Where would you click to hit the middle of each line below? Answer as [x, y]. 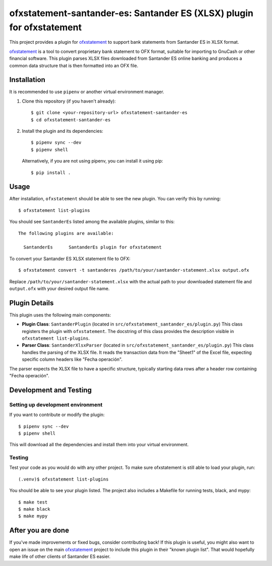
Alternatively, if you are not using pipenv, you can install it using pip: [92, 161]
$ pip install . [51, 173]
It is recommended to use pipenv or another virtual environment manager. [87, 92]
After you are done [39, 531]
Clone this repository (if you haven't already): [69, 101]
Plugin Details [31, 303]
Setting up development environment [56, 405]
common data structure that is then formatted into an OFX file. [74, 65]
